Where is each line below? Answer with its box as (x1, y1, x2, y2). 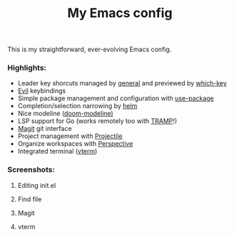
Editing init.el (17, 181, 56, 189)
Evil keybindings (17, 87, 66, 95)
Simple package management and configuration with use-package (17, 94, 214, 102)
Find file (17, 194, 42, 204)
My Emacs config (67, 5, 173, 21)
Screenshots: (7, 165, 56, 175)
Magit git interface (17, 125, 73, 133)
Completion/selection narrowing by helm (17, 102, 138, 110)
